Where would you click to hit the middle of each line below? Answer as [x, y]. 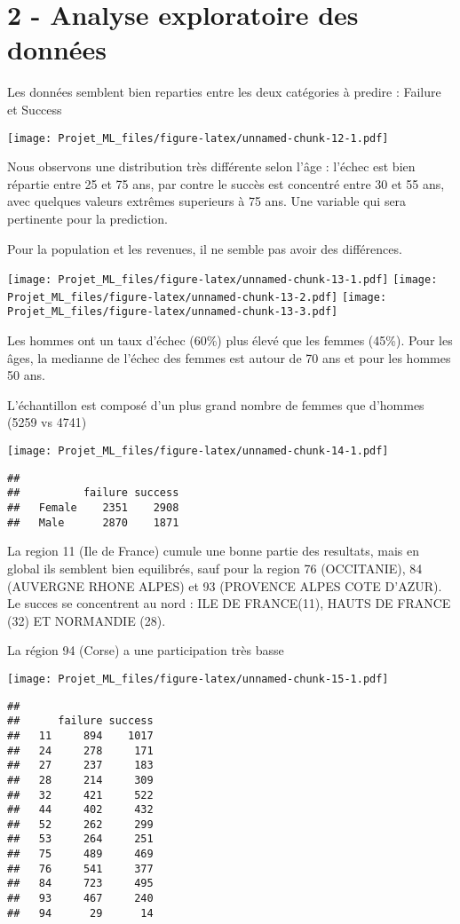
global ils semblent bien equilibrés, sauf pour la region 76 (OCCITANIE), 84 [215, 568]
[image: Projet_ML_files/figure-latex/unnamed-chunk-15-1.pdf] [198, 679]
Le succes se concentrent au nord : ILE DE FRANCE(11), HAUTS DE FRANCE [229, 603]
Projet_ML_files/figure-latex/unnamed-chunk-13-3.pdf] [173, 312]
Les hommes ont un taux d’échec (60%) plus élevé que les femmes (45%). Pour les [230, 340]
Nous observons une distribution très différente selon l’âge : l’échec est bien [211, 166]
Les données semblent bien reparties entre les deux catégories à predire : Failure [224, 92]
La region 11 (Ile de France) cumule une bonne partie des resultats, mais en [213, 551]
